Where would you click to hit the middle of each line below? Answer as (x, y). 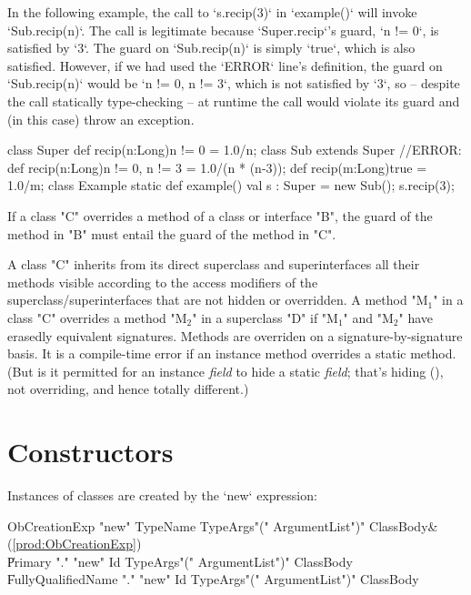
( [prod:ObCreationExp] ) (75, 544)
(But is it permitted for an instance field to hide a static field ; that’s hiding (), (225, 371)
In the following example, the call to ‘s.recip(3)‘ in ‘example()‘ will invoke (212, 12)
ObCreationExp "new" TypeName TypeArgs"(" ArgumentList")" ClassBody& (223, 525)
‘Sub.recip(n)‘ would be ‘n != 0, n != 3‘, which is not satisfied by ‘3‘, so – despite (234, 83)
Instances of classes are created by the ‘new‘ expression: (162, 495)
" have (416, 317)
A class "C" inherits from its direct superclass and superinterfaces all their (214, 264)
